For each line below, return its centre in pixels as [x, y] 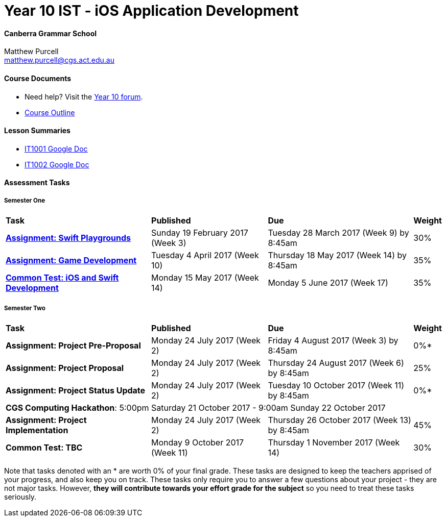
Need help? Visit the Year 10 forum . [84, 96]
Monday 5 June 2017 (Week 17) [328, 283]
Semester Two [25, 308]
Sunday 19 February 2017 [200, 233]
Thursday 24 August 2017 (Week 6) [336, 363]
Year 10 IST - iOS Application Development [151, 11]
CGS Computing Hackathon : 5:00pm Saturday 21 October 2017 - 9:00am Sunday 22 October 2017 [196, 407]
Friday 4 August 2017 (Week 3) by [333, 340]
